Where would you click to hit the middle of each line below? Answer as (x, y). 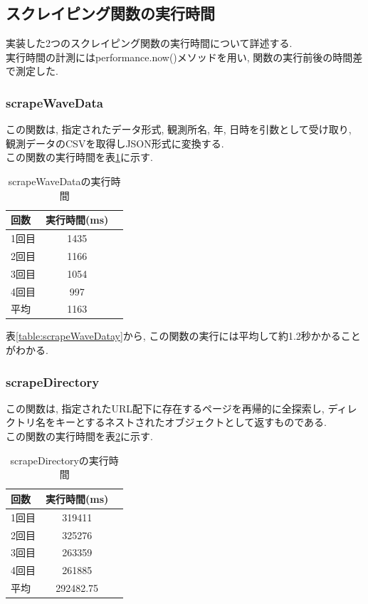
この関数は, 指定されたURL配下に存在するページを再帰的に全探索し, (165, 408)
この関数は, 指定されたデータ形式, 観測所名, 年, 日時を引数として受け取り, (179, 129)
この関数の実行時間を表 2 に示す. (79, 436)
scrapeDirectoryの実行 (59, 460)
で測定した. (32, 71)
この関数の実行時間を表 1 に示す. (79, 157)
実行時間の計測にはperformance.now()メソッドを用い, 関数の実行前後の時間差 (184, 57)
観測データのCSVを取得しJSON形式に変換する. (115, 143)
